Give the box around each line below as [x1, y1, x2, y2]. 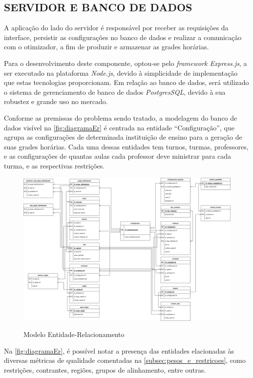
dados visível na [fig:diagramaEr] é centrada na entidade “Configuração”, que [4, 122, 234, 132]
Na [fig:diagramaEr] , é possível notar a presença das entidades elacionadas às [4, 345, 234, 356]
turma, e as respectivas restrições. [4, 160, 105, 170]
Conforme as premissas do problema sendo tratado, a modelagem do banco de [4, 112, 237, 123]
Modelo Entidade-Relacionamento [23, 329, 125, 339]
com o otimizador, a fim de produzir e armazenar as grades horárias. [4, 42, 209, 52]
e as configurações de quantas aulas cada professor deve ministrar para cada [4, 151, 232, 161]
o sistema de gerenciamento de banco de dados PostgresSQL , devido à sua [4, 86, 226, 97]
